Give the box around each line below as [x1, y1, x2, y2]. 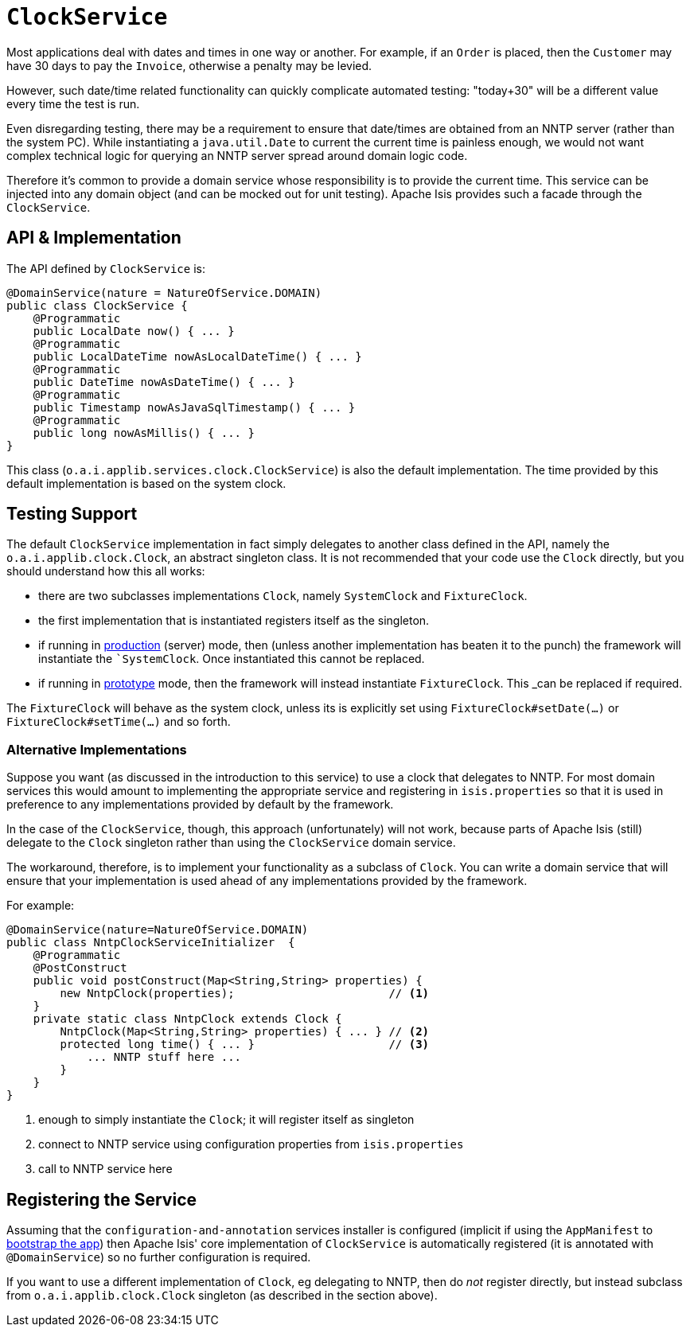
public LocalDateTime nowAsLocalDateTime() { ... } [33, 349, 362, 363]
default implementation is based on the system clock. [6, 476, 287, 490]
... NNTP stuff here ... [87, 1050, 242, 1064]
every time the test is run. [6, 96, 140, 111]
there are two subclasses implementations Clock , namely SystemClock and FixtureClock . [38, 589, 528, 603]
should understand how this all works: [6, 564, 205, 579]
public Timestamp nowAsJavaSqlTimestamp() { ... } [33, 400, 356, 414]
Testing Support [6, 504, 138, 524]
